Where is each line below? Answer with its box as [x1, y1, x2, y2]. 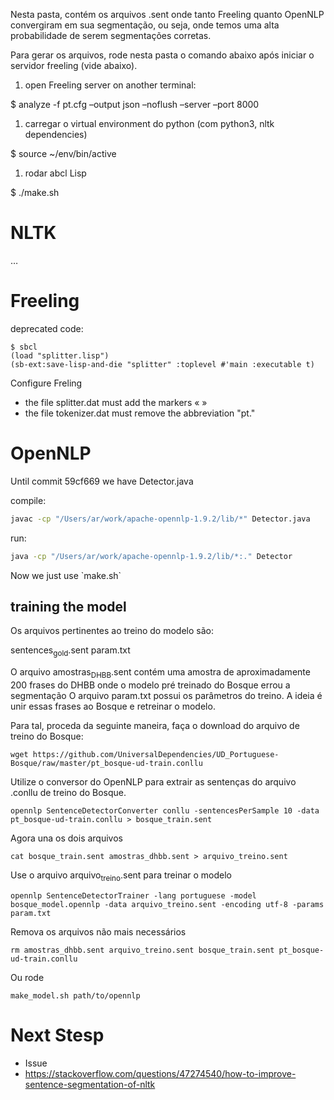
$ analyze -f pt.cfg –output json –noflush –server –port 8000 [10, 99, 260, 110]
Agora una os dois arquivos [10, 832, 123, 844]
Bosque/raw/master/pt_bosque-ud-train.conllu [10, 758, 203, 768]
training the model [10, 598, 127, 615]
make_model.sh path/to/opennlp [10, 990, 141, 1001]
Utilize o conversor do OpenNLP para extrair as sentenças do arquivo [10, 775, 297, 788]
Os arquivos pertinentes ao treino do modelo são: [10, 625, 214, 637]
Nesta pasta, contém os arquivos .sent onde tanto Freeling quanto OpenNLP [10, 9, 325, 20]
